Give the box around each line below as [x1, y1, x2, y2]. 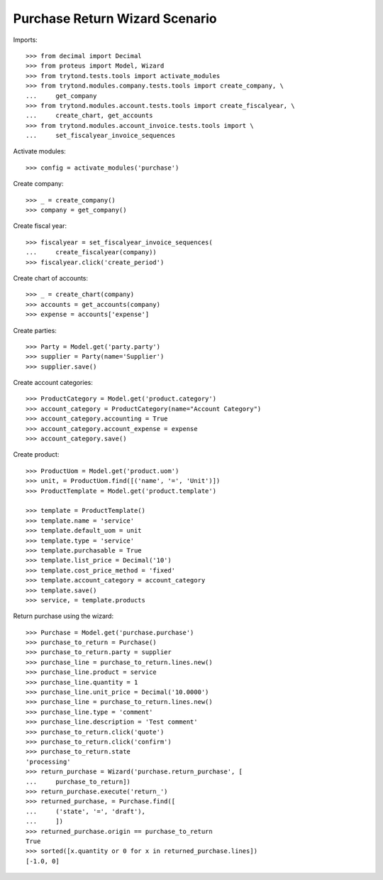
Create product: [13, 450, 60, 459]
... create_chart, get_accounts [26, 112, 153, 120]
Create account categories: [13, 379, 94, 387]
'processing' [26, 757, 71, 766]
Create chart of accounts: [13, 273, 89, 282]
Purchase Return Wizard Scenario [13, 11, 217, 26]
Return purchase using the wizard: [13, 612, 113, 621]
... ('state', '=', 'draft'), [26, 807, 145, 815]
